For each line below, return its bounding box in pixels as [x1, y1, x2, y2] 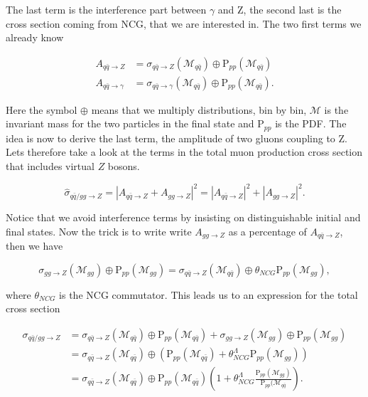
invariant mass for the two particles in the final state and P [6, 116, 264, 131]
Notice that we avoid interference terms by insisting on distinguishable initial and [6, 210, 361, 225]
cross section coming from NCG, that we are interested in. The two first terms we [6, 16, 362, 31]
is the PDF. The [275, 116, 347, 131]
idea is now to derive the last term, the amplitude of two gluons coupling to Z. [6, 130, 347, 145]
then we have [6, 238, 63, 253]
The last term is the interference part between [6, 2, 207, 16]
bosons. [107, 159, 140, 174]
